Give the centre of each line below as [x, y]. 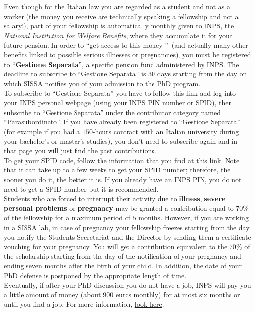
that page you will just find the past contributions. [80, 150]
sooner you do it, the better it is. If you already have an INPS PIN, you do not [123, 179]
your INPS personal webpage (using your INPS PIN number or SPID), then [118, 102]
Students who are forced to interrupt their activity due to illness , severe [115, 198]
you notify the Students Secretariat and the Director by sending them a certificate [127, 237]
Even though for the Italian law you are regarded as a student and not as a [117, 6]
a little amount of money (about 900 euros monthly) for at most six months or [122, 294]
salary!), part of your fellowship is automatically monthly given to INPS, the [119, 26]
